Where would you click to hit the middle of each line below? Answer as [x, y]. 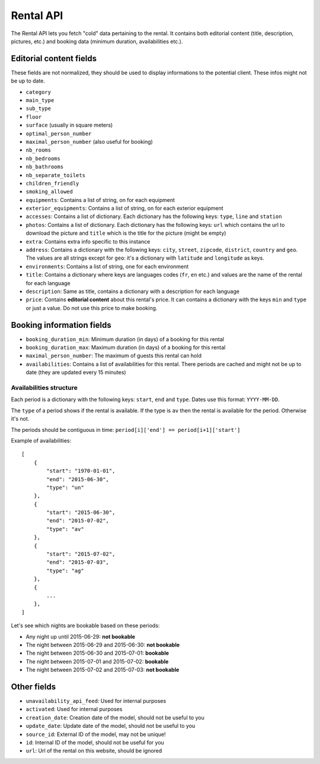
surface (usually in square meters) [69, 125]
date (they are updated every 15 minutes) [76, 372]
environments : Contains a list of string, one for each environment [107, 266]
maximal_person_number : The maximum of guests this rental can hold [113, 356]
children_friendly [52, 183]
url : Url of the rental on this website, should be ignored [94, 751]
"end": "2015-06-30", [78, 479]
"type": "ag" [65, 571]
